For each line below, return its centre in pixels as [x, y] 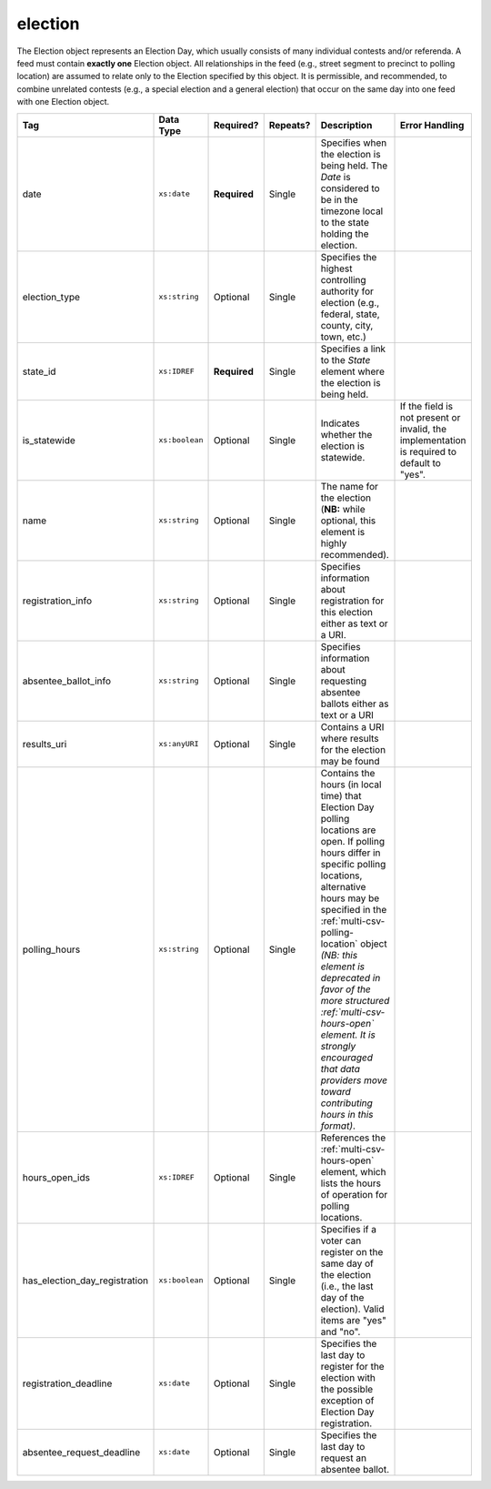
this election [346, 612]
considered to [351, 188]
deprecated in [351, 977]
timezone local [352, 211]
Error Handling [432, 125]
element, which [353, 1171]
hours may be [350, 898]
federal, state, [351, 314]
